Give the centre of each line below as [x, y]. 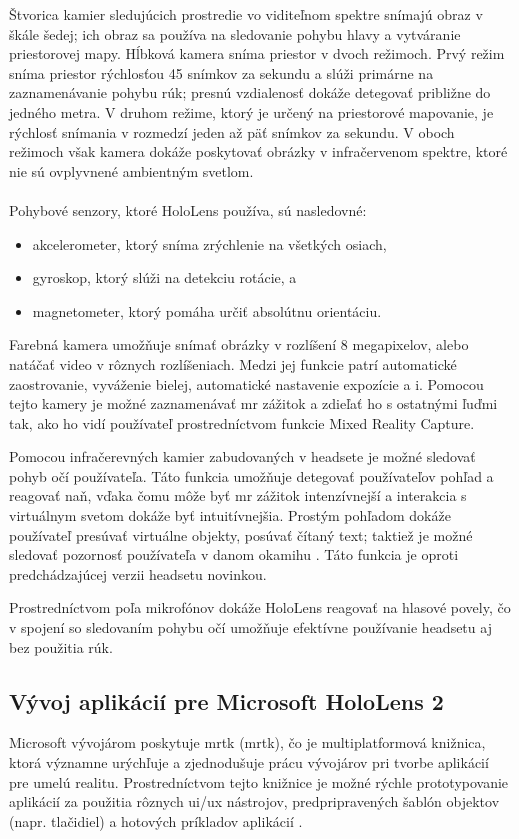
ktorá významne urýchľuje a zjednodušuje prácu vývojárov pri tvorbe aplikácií [249, 762]
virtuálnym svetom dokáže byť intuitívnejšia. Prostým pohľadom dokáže [230, 515]
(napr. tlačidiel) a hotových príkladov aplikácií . [156, 820]
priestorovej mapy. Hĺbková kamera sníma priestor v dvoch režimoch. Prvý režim [257, 53]
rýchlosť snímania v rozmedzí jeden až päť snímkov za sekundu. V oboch [232, 131]
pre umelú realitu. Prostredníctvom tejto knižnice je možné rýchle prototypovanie [259, 781]
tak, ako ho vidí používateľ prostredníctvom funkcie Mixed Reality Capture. [242, 422]
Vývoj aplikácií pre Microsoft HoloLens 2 [226, 700]
